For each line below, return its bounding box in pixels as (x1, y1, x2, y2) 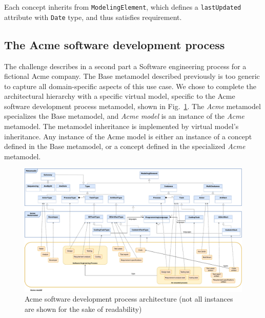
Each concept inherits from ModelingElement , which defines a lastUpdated (4, 2, 241, 12)
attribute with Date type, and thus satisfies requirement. (4, 11, 182, 22)
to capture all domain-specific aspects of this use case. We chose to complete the (4, 80, 257, 91)
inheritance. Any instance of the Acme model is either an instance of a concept (4, 131, 252, 141)
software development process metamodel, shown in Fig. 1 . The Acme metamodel (4, 100, 261, 111)
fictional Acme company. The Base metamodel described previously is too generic (4, 71, 260, 81)
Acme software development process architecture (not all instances (25, 293, 233, 304)
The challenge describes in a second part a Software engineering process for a (4, 60, 247, 71)
